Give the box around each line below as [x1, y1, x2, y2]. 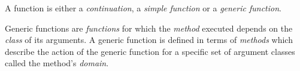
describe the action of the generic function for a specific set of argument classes [5, 45, 295, 57]
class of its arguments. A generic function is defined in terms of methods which [5, 33, 293, 46]
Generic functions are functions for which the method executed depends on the [5, 21, 293, 34]
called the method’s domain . [5, 57, 109, 69]
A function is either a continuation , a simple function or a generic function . [5, 2, 281, 14]
